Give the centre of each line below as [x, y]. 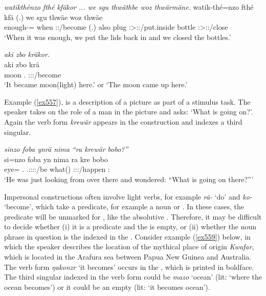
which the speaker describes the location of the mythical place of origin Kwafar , [129, 246]
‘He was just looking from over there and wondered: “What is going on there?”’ [129, 179]
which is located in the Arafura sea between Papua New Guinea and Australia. [128, 257]
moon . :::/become [33, 74]
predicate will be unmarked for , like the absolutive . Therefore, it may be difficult [133, 216]
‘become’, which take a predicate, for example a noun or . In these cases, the [124, 206]
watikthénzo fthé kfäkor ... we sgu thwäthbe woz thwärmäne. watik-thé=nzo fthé [129, 7]
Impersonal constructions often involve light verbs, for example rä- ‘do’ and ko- [128, 196]
